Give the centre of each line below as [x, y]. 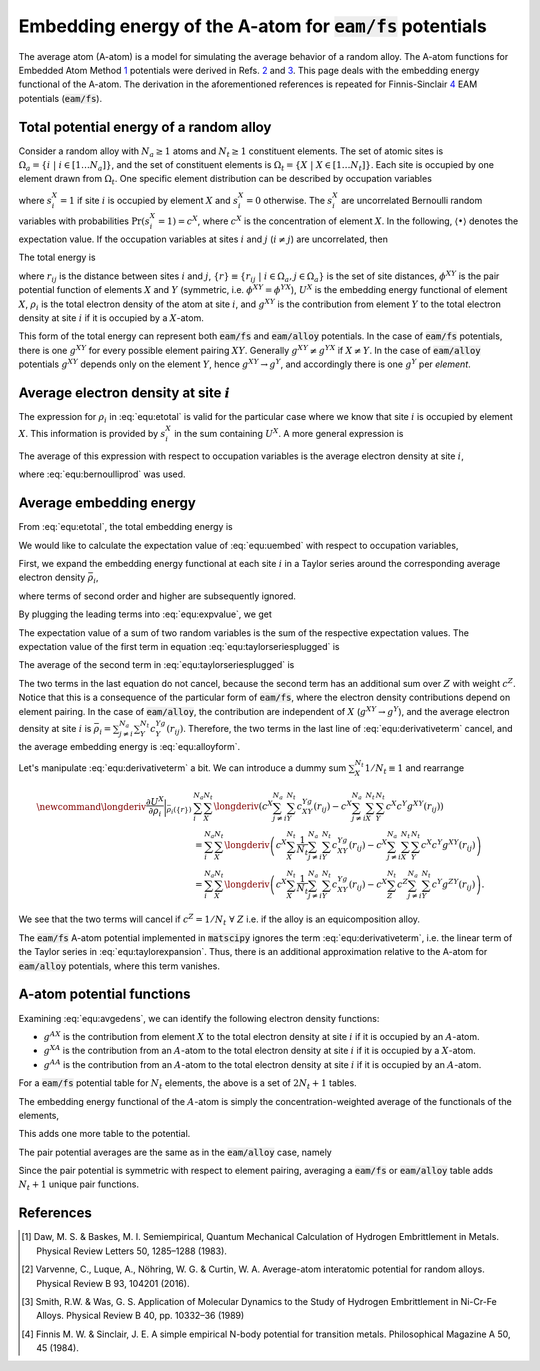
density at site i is [55, 728]
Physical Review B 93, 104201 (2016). [113, 1283]
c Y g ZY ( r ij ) [453, 884]
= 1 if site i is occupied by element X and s [149, 200]
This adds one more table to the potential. [104, 1134]
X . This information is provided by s [92, 434]
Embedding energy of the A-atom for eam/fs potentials [252, 26]
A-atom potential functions [104, 994]
